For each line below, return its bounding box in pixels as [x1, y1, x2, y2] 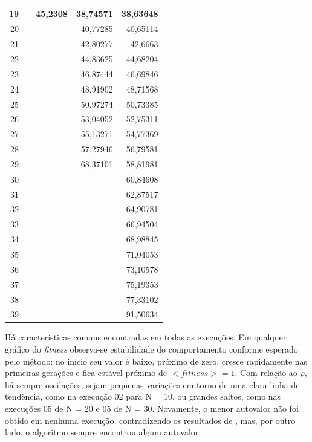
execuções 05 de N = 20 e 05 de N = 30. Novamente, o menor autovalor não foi [5, 402, 299, 415]
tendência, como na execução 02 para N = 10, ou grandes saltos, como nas [5, 390, 281, 403]
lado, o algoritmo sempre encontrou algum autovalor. [5, 426, 201, 438]
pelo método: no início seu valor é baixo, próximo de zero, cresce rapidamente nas [5, 354, 308, 367]
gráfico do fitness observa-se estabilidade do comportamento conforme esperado [5, 343, 298, 356]
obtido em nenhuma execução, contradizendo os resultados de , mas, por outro [5, 414, 296, 426]
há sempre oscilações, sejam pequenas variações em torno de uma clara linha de [5, 378, 300, 391]
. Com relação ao [235, 366, 297, 379]
